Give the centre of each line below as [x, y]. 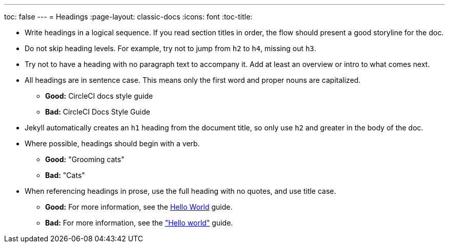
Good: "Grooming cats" [85, 159]
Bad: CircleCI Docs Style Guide [98, 112]
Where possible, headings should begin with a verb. [112, 143]
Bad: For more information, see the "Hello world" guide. [139, 223]
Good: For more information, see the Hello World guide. [139, 207]
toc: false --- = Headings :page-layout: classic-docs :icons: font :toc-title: [128, 17]
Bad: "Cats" [65, 175]
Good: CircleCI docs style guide [99, 96]
